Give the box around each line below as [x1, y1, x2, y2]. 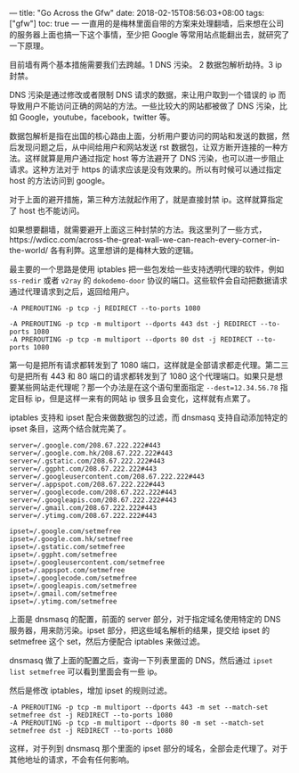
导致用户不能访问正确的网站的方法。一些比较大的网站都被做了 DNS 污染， [9, 101, 280, 111]
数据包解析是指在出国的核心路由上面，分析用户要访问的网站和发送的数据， [9, 131, 282, 141]
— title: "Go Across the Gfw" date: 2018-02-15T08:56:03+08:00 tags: [9, 8, 265, 18]
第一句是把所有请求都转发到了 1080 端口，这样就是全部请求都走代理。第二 [9, 360, 281, 370]
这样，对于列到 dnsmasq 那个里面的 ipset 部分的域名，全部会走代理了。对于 [9, 744, 288, 753]
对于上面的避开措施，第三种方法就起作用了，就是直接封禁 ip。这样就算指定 [9, 194, 283, 204]
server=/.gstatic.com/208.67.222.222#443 [9, 456, 166, 465]
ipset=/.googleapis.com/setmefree [9, 581, 138, 590]
